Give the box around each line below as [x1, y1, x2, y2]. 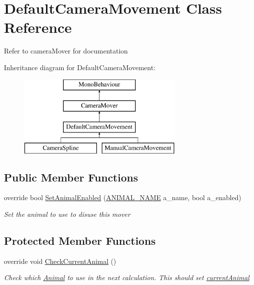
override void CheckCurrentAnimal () [4, 256, 116, 266]
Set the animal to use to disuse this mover [4, 209, 131, 219]
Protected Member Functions [4, 233, 156, 248]
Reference [4, 17, 72, 37]
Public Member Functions [4, 169, 138, 184]
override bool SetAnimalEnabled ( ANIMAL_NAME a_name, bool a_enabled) [4, 192, 241, 203]
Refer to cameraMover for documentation [4, 46, 128, 56]
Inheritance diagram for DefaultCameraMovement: [4, 62, 156, 72]
